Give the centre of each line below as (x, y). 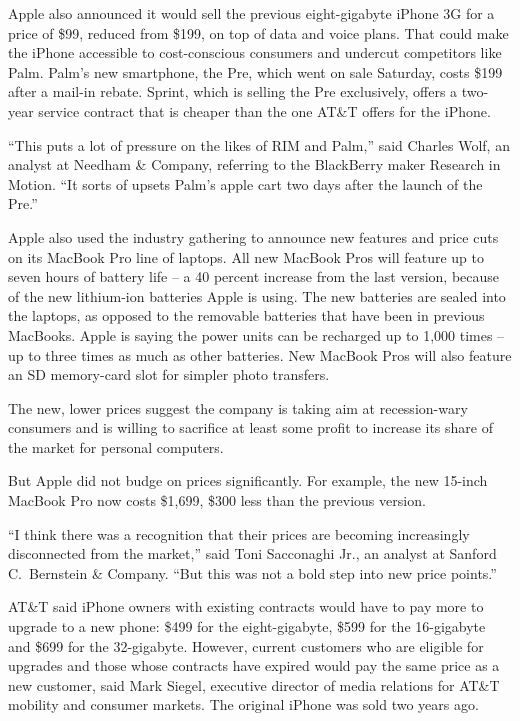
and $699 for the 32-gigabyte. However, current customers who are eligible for (246, 645)
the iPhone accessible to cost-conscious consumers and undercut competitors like (255, 52)
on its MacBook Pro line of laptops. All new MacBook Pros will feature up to (246, 256)
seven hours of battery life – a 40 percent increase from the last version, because (254, 276)
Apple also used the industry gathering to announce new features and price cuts (253, 236)
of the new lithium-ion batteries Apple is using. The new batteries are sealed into (257, 295)
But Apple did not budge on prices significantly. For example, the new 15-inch (248, 480)
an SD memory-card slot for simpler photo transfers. (169, 374)
